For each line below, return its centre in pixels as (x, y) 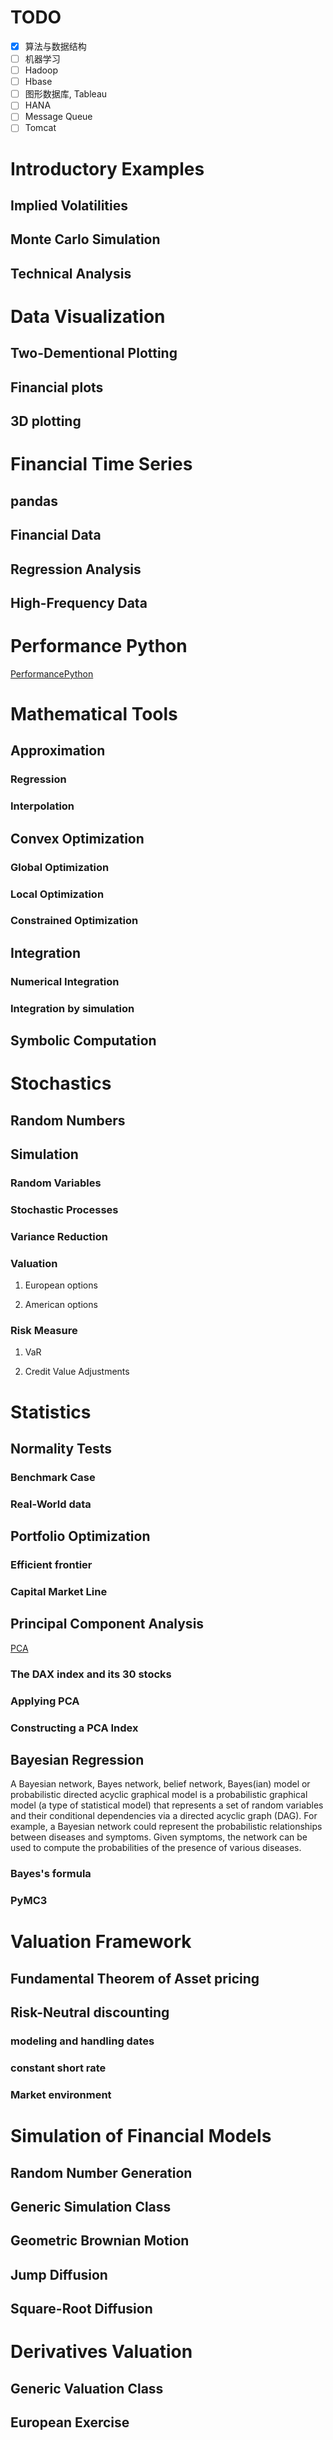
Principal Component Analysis (107, 1624)
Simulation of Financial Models (141, 2136)
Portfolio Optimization (80, 1536)
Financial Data (56, 535)
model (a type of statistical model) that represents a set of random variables (167, 1805)
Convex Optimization (77, 838)
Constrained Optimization (74, 921)
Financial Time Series (101, 464)
